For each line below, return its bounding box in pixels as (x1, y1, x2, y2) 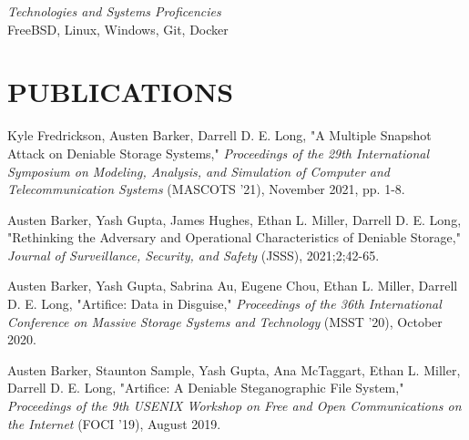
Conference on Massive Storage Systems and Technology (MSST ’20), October (7, 312, 443, 331)
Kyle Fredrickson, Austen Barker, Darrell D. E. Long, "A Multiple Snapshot (7, 126, 432, 145)
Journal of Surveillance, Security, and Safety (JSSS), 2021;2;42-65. (7, 245, 380, 264)
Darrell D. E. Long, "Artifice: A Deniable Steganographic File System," (7, 378, 404, 397)
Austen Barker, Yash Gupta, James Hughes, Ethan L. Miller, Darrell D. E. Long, (7, 210, 462, 229)
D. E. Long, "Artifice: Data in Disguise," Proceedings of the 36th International (7, 294, 442, 313)
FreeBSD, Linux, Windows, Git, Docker (7, 19, 229, 38)
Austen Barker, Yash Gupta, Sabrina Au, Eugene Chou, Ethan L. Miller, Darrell (7, 276, 458, 295)
